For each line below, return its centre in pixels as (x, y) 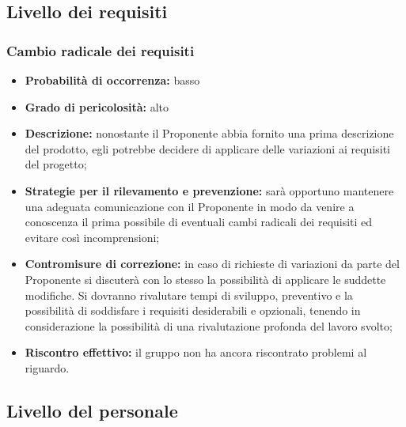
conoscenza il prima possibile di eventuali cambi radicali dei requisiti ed (199, 222)
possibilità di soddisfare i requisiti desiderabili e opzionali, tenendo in (193, 310)
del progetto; (56, 164)
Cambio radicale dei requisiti (101, 50)
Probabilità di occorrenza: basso (112, 80)
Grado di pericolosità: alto (97, 106)
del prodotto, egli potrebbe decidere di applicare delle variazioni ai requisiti (207, 148)
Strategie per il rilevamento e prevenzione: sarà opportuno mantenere (209, 190)
